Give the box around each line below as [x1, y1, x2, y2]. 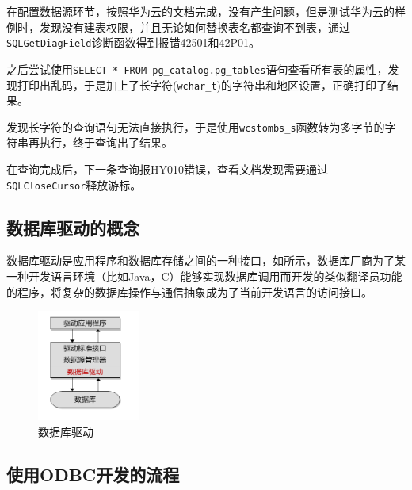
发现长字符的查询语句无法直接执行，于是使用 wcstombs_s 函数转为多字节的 [6, 118, 385, 135]
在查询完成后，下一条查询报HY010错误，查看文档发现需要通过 [6, 161, 328, 177]
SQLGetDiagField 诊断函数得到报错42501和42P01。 [6, 34, 260, 51]
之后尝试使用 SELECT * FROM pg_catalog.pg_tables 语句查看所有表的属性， [6, 60, 388, 77]
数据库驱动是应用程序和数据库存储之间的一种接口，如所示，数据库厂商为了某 [6, 252, 406, 269]
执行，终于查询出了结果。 [39, 134, 173, 151]
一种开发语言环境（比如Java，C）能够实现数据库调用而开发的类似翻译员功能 [6, 268, 402, 285]
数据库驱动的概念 [6, 215, 139, 239]
